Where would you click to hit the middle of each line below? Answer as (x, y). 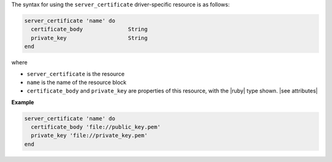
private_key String (89, 38)
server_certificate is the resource (76, 74)
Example (23, 102)
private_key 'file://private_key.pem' (89, 136)
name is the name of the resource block (77, 82)
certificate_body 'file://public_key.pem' (96, 127)
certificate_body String (89, 29)
